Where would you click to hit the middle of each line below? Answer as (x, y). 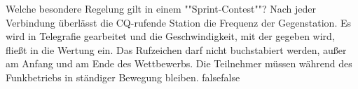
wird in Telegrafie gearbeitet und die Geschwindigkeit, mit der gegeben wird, (170, 36)
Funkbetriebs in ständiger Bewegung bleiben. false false (123, 77)
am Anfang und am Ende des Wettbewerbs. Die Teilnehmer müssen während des (179, 63)
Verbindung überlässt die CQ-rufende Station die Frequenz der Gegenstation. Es (179, 22)
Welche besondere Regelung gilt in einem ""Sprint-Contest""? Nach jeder (161, 8)
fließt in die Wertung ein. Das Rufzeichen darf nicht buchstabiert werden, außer (176, 49)
